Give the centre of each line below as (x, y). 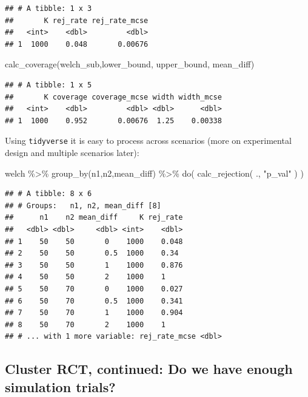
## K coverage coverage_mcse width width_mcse (113, 97)
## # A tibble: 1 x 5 (49, 85)
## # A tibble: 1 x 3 (49, 8)
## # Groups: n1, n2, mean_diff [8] (83, 205)
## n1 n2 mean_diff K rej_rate (94, 218)
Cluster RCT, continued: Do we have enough (149, 369)
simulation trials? (60, 386)
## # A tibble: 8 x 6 (49, 194)
